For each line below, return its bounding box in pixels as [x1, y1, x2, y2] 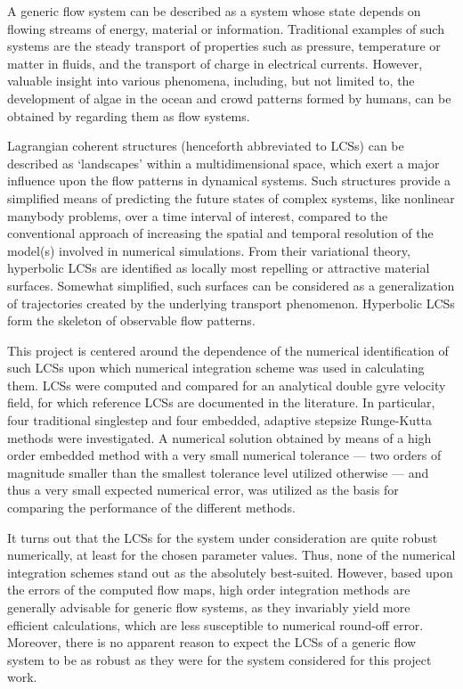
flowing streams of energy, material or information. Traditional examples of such [7, 19, 444, 37]
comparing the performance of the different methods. [7, 498, 296, 517]
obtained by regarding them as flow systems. [7, 106, 250, 125]
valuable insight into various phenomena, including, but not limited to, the [7, 71, 415, 90]
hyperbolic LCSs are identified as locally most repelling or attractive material [7, 258, 430, 277]
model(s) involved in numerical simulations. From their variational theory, [7, 241, 410, 259]
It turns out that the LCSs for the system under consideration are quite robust [7, 528, 438, 546]
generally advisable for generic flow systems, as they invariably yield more [7, 598, 410, 616]
